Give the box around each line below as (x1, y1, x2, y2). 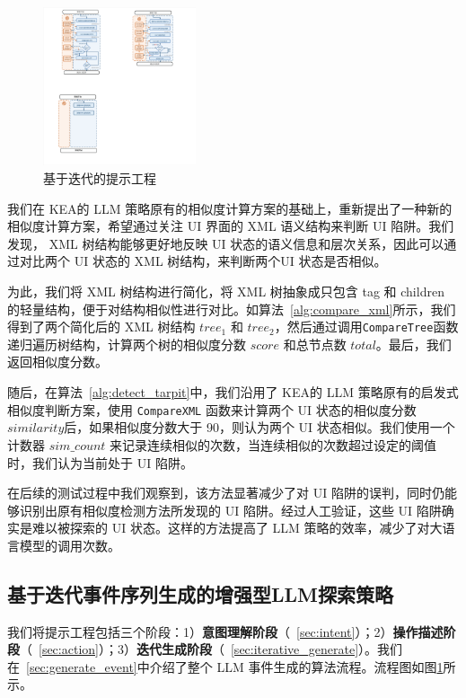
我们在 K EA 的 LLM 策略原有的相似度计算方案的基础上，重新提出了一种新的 (7, 199, 453, 217)
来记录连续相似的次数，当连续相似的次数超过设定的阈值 (110, 435, 437, 454)
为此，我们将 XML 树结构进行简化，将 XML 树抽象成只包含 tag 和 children (7, 282, 444, 301)
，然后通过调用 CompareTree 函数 (274, 317, 459, 336)
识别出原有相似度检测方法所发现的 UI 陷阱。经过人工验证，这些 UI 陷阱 (19, 500, 442, 519)
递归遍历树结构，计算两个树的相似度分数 (7, 334, 246, 353)
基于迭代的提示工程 (43, 169, 156, 188)
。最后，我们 (375, 334, 452, 353)
